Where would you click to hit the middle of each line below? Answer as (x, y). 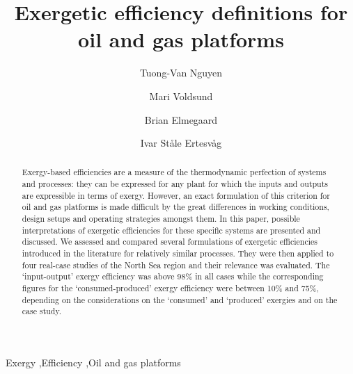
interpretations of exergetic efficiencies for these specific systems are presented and (171, 230)
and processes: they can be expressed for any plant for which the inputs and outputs (175, 184)
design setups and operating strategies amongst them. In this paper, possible (161, 219)
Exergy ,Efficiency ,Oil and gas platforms (93, 363)
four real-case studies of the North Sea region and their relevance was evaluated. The (176, 265)
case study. (42, 311)
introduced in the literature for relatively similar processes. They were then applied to (178, 253)
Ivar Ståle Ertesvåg (181, 143)
